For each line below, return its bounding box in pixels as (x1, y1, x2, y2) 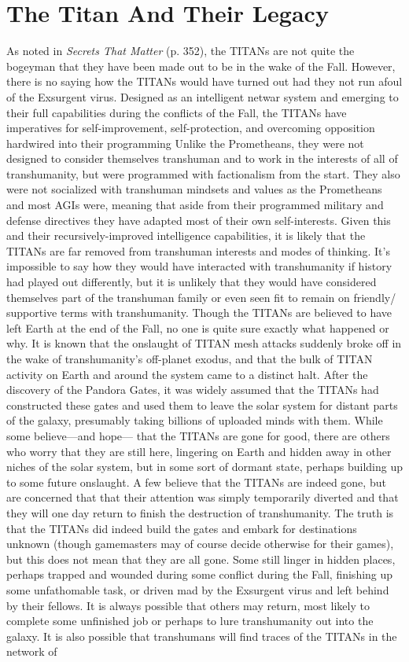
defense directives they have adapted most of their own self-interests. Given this (6, 211, 391, 228)
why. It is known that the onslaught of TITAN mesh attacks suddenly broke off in (6, 335, 402, 351)
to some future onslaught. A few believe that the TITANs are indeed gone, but (6, 473, 386, 490)
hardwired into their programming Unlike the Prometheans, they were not (6, 134, 364, 151)
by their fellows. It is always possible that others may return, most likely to (6, 597, 370, 613)
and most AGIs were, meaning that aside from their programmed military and (6, 197, 384, 213)
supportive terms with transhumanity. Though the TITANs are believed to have (6, 304, 392, 321)
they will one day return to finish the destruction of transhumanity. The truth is (6, 504, 394, 520)
